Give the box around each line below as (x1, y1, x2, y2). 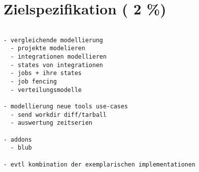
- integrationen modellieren (10, 53, 107, 61)
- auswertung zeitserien (10, 119, 92, 127)
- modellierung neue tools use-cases (3, 103, 128, 110)
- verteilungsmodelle (10, 86, 82, 93)
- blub (10, 144, 32, 152)
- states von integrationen (10, 61, 103, 69)
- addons (3, 136, 32, 143)
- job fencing (10, 78, 57, 86)
